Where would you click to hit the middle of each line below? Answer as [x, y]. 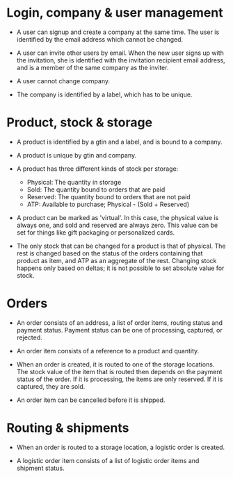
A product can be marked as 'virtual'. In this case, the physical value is [118, 217]
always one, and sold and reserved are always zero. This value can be [117, 225]
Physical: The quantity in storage [74, 182]
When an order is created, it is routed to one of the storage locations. [115, 364]
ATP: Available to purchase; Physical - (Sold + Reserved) [108, 204]
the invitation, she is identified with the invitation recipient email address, [121, 60]
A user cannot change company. [63, 81]
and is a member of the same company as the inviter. [93, 67]
